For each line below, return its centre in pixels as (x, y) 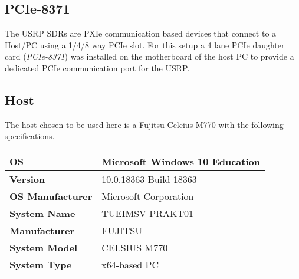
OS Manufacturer (51, 196)
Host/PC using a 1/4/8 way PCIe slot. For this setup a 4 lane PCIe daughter (145, 45)
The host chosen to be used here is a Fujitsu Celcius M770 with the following (144, 124)
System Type (41, 264)
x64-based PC (130, 264)
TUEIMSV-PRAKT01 (148, 213)
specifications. (30, 136)
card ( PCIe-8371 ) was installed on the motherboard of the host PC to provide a (149, 56)
